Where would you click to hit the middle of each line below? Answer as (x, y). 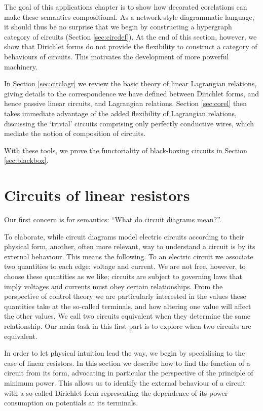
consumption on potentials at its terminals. (71, 403)
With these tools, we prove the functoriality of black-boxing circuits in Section (126, 150)
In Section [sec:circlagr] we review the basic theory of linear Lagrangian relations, (130, 83)
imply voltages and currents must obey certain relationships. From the (114, 286)
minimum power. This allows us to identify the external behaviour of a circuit (125, 382)
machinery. (21, 66)
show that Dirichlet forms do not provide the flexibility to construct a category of (131, 46)
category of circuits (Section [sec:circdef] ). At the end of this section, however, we (130, 36)
